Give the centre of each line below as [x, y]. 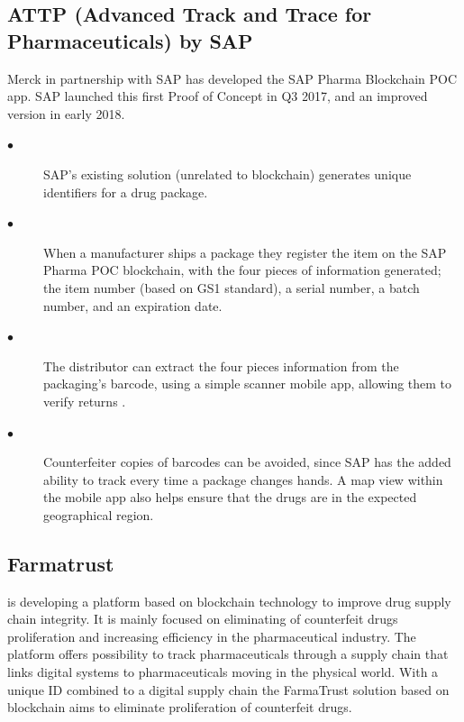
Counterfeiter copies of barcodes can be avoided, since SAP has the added [247, 462]
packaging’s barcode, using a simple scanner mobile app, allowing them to [248, 384]
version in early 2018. [66, 113]
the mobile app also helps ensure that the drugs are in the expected [230, 497]
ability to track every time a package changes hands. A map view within [243, 479]
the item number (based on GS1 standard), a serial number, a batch [232, 287]
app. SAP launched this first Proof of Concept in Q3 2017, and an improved [218, 96]
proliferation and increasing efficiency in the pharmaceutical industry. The [212, 636]
